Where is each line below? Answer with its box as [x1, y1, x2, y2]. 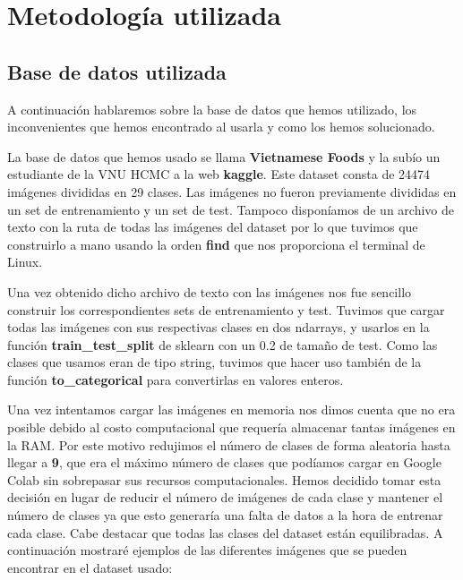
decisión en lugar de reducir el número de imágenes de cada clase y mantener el [7, 488, 443, 507]
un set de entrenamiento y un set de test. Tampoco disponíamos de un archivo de [7, 200, 454, 218]
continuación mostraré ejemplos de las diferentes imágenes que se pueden [7, 541, 407, 559]
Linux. [7, 252, 43, 271]
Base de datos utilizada [7, 57, 227, 85]
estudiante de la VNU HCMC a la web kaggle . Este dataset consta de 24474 [7, 165, 431, 183]
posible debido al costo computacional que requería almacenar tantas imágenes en [7, 418, 456, 437]
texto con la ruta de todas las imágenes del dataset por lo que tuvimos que [7, 217, 418, 236]
